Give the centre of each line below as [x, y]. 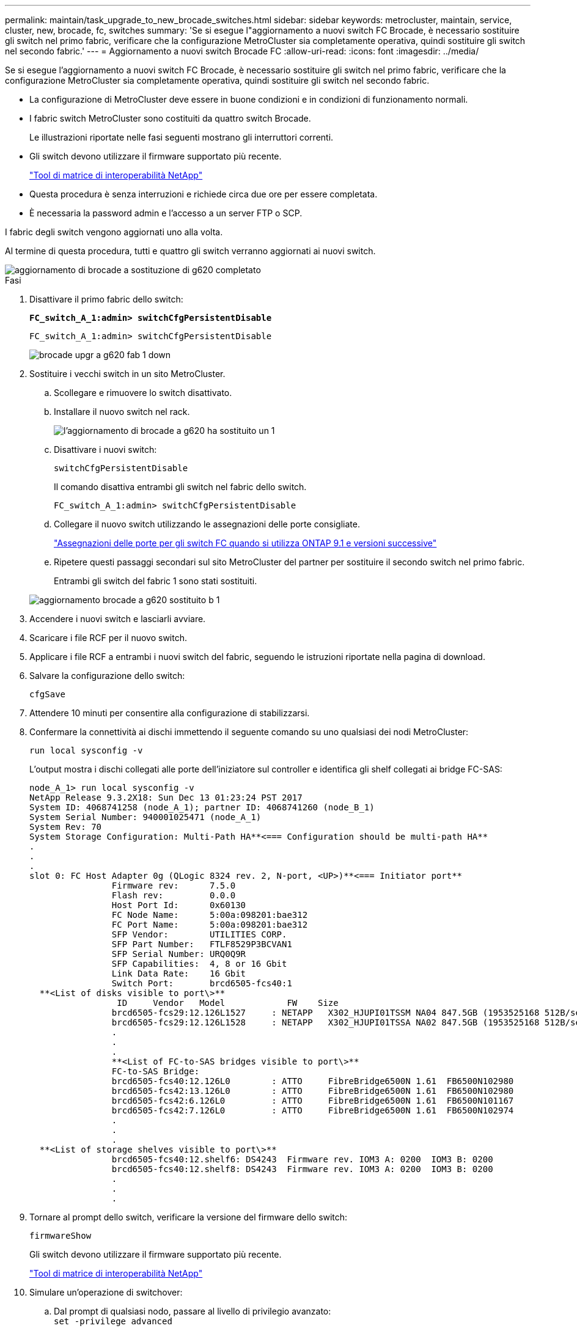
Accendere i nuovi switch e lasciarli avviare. [118, 619]
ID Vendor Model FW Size [228, 1003]
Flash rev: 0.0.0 [174, 895]
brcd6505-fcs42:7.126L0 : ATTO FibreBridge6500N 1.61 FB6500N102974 [313, 1110]
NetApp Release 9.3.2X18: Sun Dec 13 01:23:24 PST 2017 [166, 798]
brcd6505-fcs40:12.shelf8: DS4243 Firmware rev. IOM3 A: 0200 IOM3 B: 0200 [302, 1169]
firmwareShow [61, 1236]
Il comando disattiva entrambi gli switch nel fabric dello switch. [180, 487]
